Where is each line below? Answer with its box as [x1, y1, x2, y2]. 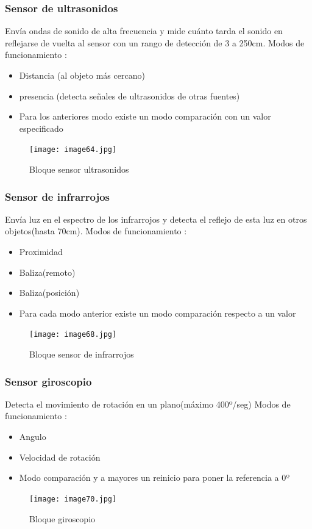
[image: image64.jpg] [29, 145, 117, 154]
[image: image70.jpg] [29, 494, 117, 503]
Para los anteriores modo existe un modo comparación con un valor [19, 110, 271, 123]
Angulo [19, 430, 46, 443]
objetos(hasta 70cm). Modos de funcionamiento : [5, 225, 187, 237]
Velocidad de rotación [19, 450, 101, 463]
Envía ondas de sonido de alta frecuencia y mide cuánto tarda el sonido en [5, 24, 283, 37]
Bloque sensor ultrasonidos [29, 163, 129, 176]
